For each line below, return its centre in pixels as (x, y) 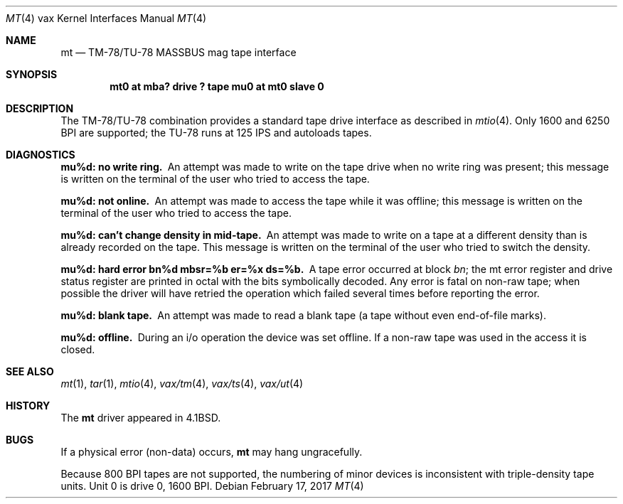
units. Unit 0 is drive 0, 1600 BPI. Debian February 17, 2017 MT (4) (212, 486)
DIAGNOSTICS (41, 155)
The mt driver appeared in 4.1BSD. (141, 418)
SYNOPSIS (32, 74)
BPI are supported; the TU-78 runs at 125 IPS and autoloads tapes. (216, 133)
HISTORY (28, 406)
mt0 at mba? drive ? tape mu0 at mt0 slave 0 (217, 86)
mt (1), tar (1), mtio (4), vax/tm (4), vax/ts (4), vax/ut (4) (182, 384)
